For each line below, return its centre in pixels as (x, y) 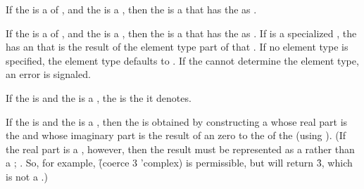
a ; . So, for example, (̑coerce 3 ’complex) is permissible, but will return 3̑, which (179, 163)
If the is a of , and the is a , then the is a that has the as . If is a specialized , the (181, 33)
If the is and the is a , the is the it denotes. (99, 97)
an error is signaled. (48, 74)
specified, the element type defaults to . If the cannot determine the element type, (182, 60)
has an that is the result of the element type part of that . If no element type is (177, 47)
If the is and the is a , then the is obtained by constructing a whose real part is (177, 121)
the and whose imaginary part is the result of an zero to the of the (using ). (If (176, 135)
